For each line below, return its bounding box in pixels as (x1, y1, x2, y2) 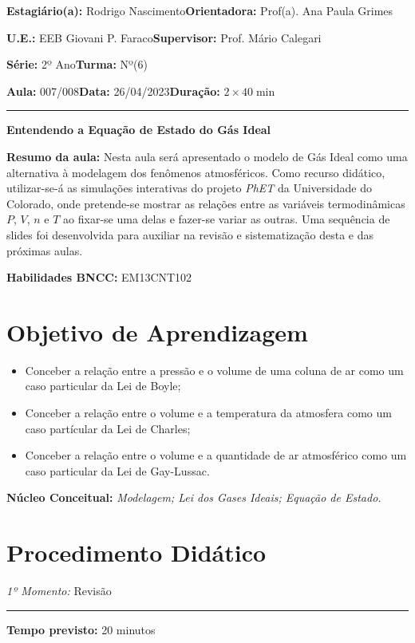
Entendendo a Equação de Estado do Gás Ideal (6, 121, 271, 138)
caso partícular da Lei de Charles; (25, 420, 191, 436)
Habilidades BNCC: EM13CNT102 (6, 269, 192, 286)
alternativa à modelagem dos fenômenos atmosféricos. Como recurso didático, (6, 164, 385, 180)
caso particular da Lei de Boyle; (25, 377, 181, 394)
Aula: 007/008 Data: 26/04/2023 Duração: (6, 82, 220, 99)
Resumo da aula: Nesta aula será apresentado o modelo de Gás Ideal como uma (6, 148, 408, 164)
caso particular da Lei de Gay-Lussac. (25, 462, 210, 479)
